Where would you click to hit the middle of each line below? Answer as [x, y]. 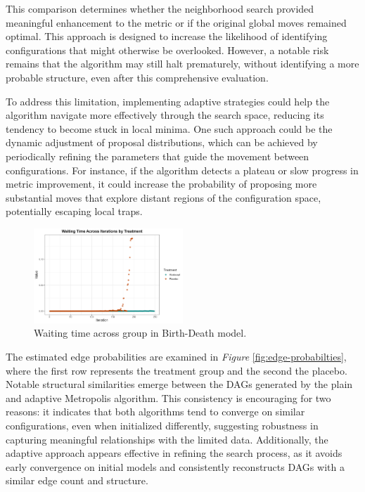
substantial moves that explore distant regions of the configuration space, [164, 197]
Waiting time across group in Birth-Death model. [140, 333]
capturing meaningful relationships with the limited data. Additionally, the [167, 439]
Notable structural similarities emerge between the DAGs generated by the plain [179, 384]
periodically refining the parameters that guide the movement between [158, 156]
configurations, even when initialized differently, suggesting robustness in [162, 425]
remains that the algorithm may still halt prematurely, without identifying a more [182, 64]
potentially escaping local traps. [74, 211]
